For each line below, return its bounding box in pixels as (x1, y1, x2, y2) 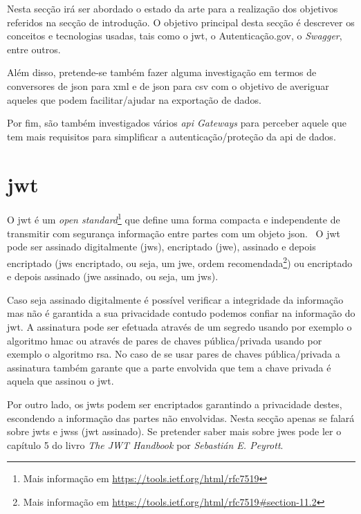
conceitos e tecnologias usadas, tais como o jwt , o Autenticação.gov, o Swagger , (7, 28, 342, 43)
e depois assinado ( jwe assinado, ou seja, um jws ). (7, 269, 219, 284)
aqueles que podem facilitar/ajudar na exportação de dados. (7, 92, 261, 107)
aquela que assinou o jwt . (7, 374, 114, 388)
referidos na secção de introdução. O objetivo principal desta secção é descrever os (7, 15, 355, 29)
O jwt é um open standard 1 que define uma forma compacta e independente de (7, 210, 340, 227)
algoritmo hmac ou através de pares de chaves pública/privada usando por (7, 333, 322, 347)
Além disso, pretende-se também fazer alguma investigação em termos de (7, 65, 317, 80)
